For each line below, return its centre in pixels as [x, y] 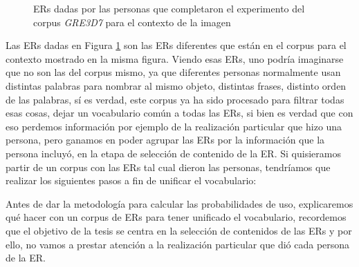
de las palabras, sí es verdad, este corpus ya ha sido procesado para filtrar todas [175, 99]
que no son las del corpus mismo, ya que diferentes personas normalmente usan [173, 72]
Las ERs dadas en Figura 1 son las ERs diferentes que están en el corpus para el [176, 45]
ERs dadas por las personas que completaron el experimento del [169, 8]
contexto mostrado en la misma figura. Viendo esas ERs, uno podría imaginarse [175, 58]
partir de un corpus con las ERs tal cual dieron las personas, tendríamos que [168, 167]
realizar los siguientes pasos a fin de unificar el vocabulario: [131, 180]
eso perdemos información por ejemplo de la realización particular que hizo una [174, 126]
